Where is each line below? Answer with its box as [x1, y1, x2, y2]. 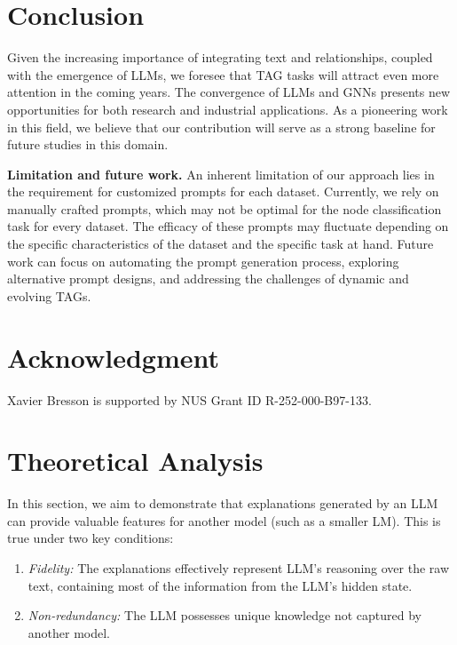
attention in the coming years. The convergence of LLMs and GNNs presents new [7, 83, 451, 101]
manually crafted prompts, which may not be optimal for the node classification [7, 199, 442, 218]
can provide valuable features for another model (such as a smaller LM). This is [7, 511, 441, 530]
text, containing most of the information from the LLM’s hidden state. [28, 576, 413, 594]
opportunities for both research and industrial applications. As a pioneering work [7, 100, 448, 118]
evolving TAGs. [7, 286, 91, 305]
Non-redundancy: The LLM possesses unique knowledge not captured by [28, 606, 422, 625]
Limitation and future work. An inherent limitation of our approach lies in [7, 164, 435, 183]
